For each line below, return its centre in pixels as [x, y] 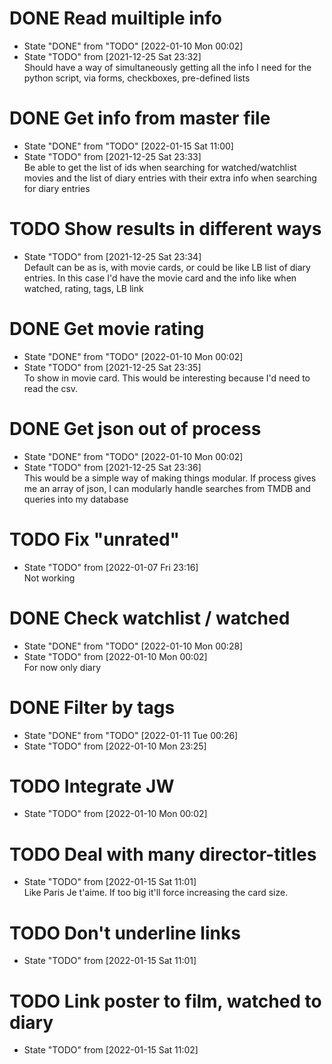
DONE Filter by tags [92, 707]
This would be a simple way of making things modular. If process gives [170, 478]
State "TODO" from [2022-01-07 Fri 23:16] [111, 567]
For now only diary [62, 667]
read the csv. [51, 388]
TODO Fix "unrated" [95, 539]
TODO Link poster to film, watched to [165, 1001]
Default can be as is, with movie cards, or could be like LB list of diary [167, 267]
